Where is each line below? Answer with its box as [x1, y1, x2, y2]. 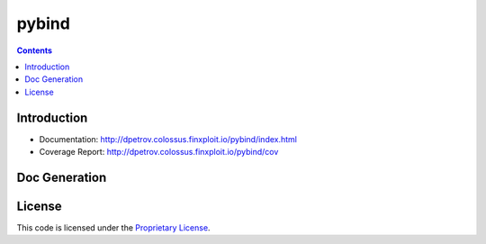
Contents [16, 45, 53, 56]
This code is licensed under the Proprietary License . [16, 221, 211, 233]
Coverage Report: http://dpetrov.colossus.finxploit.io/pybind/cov [39, 147, 279, 158]
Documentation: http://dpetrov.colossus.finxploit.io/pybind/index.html [39, 133, 297, 144]
